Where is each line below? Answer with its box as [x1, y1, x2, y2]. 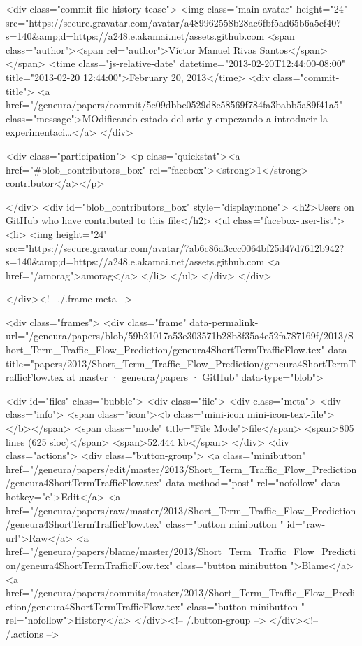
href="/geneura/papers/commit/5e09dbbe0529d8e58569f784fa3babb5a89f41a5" [6, 97, 343, 112]
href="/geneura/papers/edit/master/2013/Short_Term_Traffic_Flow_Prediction [6, 461, 357, 476]
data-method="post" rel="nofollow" [166, 475, 319, 490]
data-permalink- [189, 314, 259, 329]
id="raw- [287, 517, 326, 531]
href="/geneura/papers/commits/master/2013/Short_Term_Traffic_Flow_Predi [6, 585, 356, 600]
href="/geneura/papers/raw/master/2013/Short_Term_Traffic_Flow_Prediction [6, 503, 356, 517]
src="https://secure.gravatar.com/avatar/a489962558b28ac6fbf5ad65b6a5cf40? [6, 15, 341, 29]
